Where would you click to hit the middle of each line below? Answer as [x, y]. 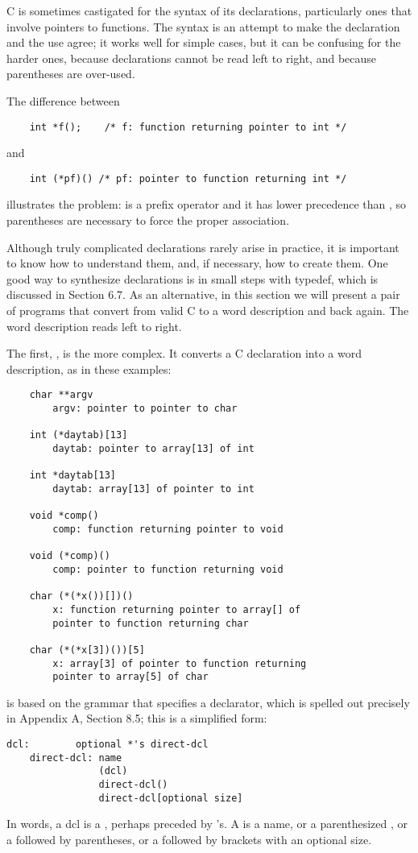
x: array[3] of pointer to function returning [180, 663]
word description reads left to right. [94, 326]
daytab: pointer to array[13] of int [153, 449]
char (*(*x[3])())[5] [87, 650]
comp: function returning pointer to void [168, 529]
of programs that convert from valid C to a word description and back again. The [208, 311]
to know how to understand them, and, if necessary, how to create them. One [197, 263]
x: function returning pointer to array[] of [177, 609]
